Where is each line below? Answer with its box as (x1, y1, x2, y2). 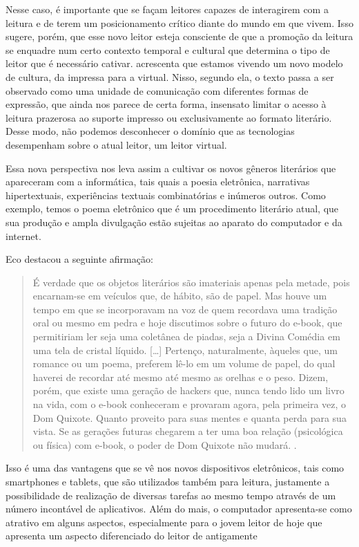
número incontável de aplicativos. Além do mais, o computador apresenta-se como (6, 501, 352, 516)
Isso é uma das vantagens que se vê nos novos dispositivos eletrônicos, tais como (6, 461, 345, 475)
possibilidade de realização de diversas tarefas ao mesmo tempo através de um (6, 488, 336, 502)
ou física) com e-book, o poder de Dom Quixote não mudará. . (32, 437, 297, 452)
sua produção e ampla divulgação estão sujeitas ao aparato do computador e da (6, 214, 342, 229)
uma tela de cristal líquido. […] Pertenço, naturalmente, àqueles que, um (32, 342, 338, 357)
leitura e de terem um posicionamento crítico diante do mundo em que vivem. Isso (6, 15, 353, 30)
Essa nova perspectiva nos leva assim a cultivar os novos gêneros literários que (6, 160, 336, 175)
